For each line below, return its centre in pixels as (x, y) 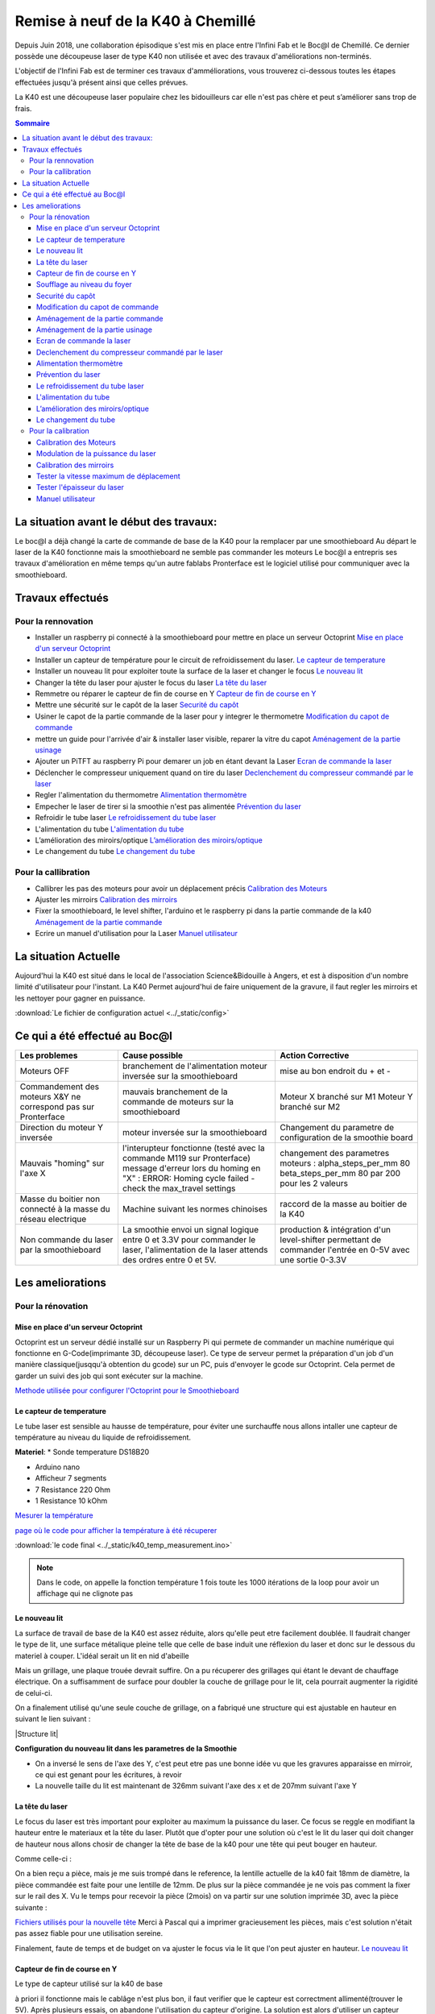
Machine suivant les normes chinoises (195, 1209)
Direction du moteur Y (62, 1128)
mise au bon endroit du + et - (335, 1071)
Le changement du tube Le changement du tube (115, 852)
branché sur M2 (310, 1107)
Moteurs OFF (45, 1071)
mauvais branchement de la (175, 1092)
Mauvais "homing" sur (62, 1163)
